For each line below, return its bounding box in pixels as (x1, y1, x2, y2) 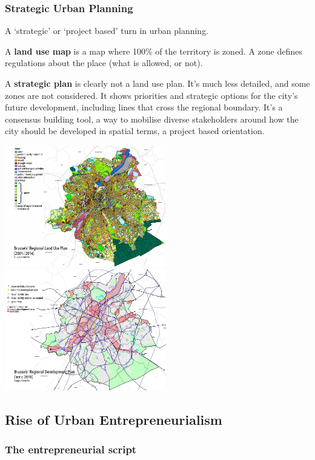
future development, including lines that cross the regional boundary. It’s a (5, 101, 283, 113)
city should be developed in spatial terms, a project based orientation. (5, 124, 265, 137)
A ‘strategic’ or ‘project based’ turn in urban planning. (5, 24, 209, 37)
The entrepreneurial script (5, 442, 137, 457)
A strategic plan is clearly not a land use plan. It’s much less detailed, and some (5, 77, 310, 89)
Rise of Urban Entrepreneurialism (5, 410, 222, 428)
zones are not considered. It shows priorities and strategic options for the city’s (5, 89, 298, 101)
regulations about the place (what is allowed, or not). (5, 56, 203, 69)
